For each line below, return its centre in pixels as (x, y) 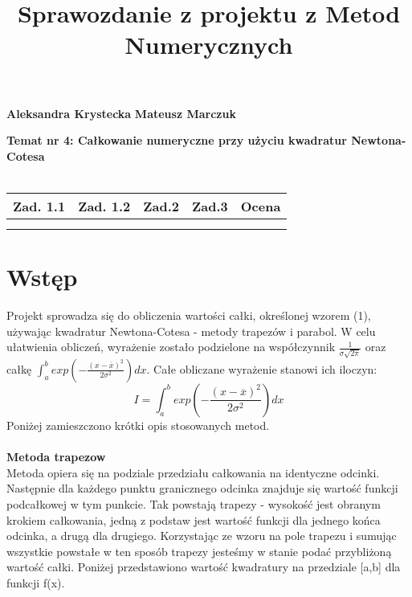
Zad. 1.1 (39, 206)
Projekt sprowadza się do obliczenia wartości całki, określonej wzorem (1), (189, 315)
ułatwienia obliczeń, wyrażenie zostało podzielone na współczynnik (171, 347)
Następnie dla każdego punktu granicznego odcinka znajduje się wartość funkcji (202, 488)
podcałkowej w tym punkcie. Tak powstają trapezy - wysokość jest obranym (194, 503)
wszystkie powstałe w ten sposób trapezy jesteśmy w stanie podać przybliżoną (199, 551)
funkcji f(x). (36, 582)
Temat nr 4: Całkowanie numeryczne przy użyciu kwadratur (177, 140)
